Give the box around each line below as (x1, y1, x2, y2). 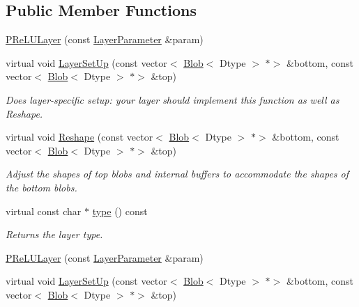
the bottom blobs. (6, 180, 77, 194)
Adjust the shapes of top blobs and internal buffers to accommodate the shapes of (6, 166, 349, 181)
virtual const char (6, 203, 82, 218)
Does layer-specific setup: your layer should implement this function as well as (6, 92, 339, 107)
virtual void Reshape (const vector (6, 129, 153, 144)
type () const (92, 203, 148, 218)
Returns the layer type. (6, 227, 103, 242)
